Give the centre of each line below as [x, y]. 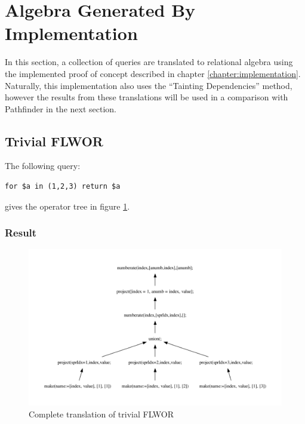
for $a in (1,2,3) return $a [63, 187]
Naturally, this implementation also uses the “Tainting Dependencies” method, [149, 85]
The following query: [43, 166]
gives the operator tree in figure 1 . [67, 206]
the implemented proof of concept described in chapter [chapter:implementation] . [153, 73]
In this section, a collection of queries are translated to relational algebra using [149, 62]
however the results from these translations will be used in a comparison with [147, 97]
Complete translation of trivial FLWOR [101, 414]
